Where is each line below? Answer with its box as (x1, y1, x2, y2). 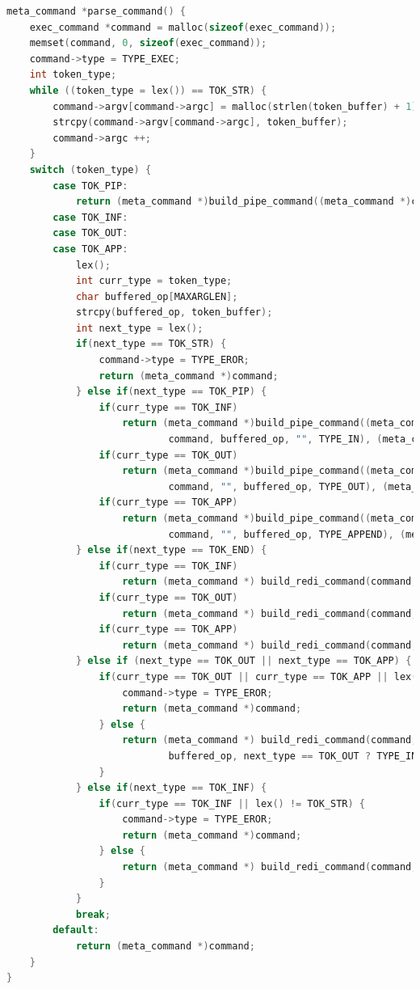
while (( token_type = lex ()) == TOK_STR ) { (29, 84, 267, 96)
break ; (75, 908, 111, 920)
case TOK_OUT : (52, 227, 128, 239)
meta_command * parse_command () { (6, 6, 186, 17)
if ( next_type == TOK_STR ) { (75, 338, 227, 350)
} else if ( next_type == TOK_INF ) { (75, 782, 267, 794)
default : (52, 924, 99, 936)
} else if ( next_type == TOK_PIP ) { (75, 386, 267, 398)
